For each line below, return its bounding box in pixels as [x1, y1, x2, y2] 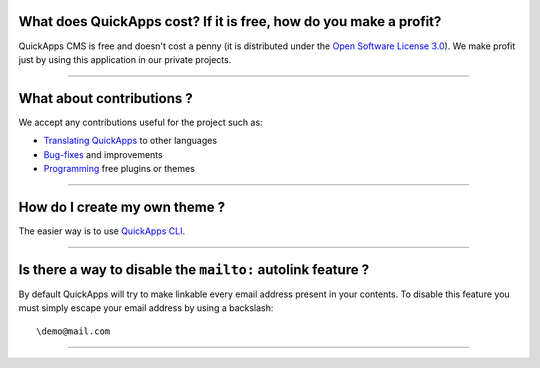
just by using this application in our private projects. [18, 53, 232, 65]
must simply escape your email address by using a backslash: [18, 302, 274, 314]
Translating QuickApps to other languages [43, 135, 218, 147]
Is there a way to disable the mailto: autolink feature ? [18, 261, 370, 278]
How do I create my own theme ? [18, 198, 225, 215]
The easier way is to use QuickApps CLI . [18, 225, 186, 237]
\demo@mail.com [36, 325, 111, 337]
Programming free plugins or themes [43, 162, 195, 174]
